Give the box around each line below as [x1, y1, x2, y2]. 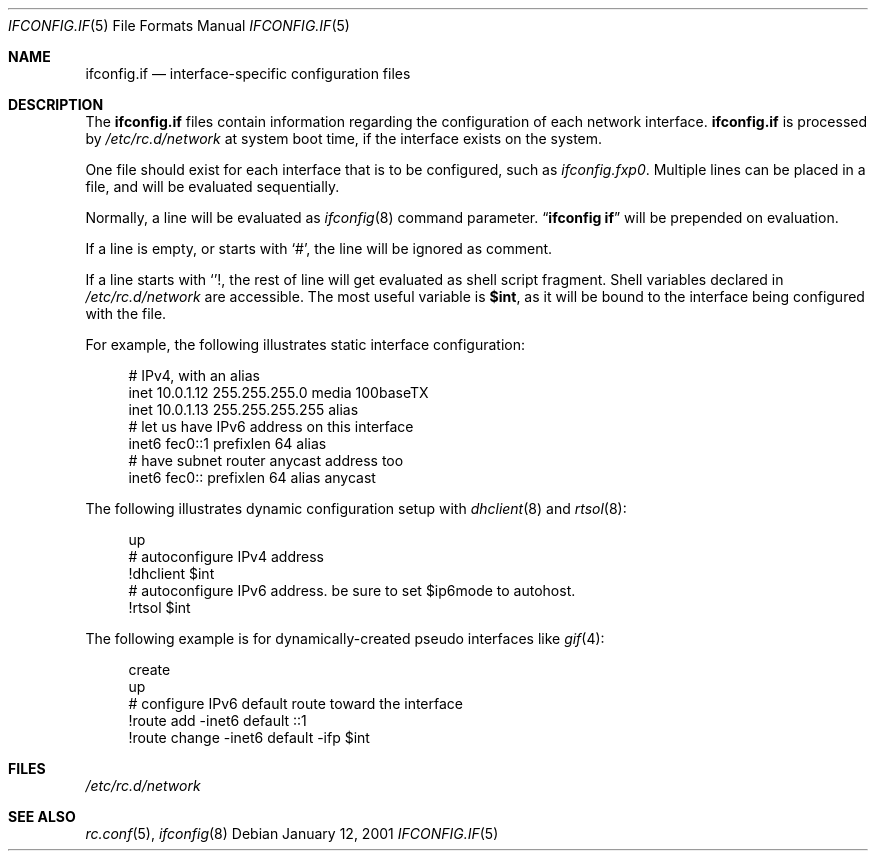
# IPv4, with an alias [128, 367, 260, 384]
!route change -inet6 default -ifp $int [128, 729, 370, 746]
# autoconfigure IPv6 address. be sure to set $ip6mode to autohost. [128, 582, 576, 599]
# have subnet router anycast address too [128, 452, 404, 469]
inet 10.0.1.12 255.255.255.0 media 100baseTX [128, 384, 429, 401]
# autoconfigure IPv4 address [128, 548, 324, 565]
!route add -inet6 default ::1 [128, 712, 307, 729]
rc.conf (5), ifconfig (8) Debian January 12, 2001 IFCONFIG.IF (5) [85, 825, 499, 842]
